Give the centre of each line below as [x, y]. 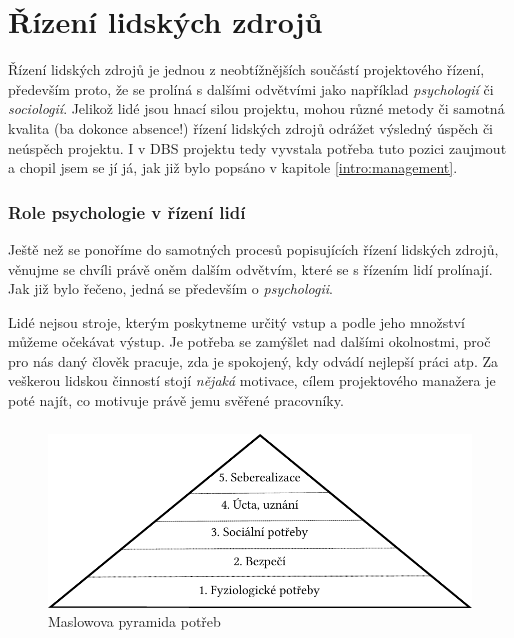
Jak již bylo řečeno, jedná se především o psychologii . [170, 288]
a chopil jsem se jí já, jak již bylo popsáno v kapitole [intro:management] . [233, 167]
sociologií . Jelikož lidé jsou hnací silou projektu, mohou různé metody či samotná [256, 108]
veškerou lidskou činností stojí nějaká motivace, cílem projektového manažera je [252, 380]
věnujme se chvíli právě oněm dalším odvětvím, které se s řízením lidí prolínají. [250, 268]
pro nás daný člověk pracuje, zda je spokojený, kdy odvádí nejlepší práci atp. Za [253, 360]
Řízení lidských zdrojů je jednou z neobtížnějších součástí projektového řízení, [246, 69]
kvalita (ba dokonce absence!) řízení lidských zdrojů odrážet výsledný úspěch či [250, 127]
